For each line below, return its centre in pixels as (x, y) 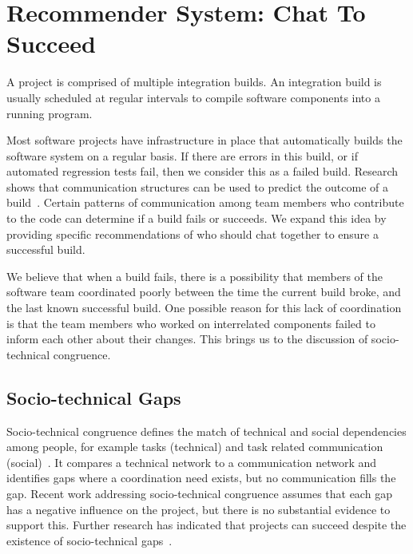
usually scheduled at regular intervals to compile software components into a (193, 97)
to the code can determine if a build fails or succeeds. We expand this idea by (197, 218)
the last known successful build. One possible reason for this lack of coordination (204, 308)
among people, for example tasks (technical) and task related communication (195, 447)
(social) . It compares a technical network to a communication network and (192, 462)
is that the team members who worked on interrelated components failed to (191, 323)
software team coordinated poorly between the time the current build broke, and (204, 292)
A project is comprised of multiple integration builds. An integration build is (194, 82)
